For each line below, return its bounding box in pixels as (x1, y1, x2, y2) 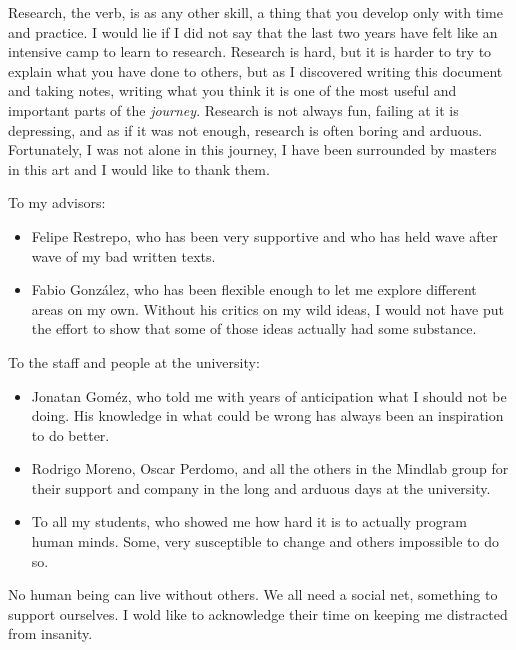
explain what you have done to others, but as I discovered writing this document (8, 60, 503, 81)
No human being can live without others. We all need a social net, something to (8, 584, 498, 605)
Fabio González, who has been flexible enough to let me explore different (31, 279, 477, 300)
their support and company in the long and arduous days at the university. (31, 477, 491, 498)
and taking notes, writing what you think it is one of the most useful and (8, 80, 457, 101)
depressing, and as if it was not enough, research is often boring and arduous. (8, 119, 483, 140)
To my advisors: (8, 192, 106, 213)
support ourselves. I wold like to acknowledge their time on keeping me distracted (8, 603, 508, 624)
